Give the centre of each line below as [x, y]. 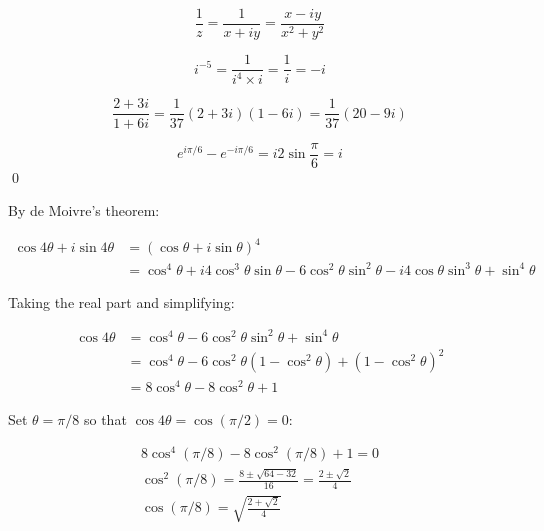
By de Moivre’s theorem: [84, 210]
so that [105, 418]
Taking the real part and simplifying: [121, 301]
